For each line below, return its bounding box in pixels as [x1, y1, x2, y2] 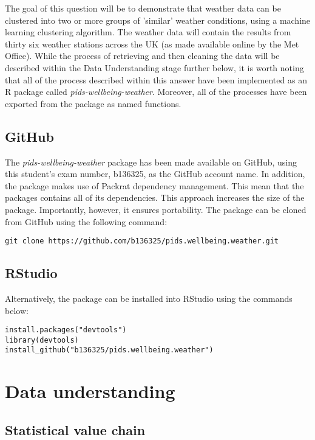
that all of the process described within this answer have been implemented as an [5, 73, 307, 86]
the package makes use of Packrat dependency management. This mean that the [5, 179, 304, 192]
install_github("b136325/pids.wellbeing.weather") [5, 346, 214, 355]
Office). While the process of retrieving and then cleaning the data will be [5, 49, 280, 62]
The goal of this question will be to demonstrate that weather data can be [5, 2, 281, 14]
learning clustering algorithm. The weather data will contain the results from [5, 26, 291, 38]
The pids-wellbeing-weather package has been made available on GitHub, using [5, 155, 297, 168]
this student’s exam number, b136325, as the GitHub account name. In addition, [5, 167, 305, 180]
